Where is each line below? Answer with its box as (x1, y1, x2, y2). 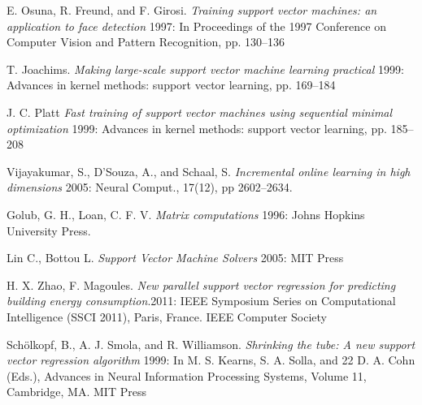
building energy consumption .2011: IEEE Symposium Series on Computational (7, 292, 396, 309)
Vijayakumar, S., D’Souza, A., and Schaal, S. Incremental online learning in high (7, 162, 411, 179)
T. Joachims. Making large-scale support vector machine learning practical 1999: (7, 60, 404, 77)
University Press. (7, 222, 91, 239)
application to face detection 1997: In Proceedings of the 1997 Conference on (7, 17, 386, 34)
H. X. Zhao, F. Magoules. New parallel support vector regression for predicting (7, 276, 396, 293)
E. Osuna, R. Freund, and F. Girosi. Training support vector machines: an (7, 2, 377, 18)
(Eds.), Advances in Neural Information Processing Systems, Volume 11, (7, 367, 367, 384)
